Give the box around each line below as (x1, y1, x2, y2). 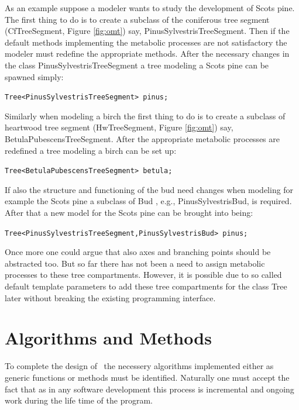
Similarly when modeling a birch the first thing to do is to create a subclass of (5, 109, 286, 122)
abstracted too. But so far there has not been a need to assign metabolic (5, 257, 265, 269)
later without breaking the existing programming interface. (5, 291, 216, 304)
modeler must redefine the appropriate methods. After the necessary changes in (5, 47, 290, 60)
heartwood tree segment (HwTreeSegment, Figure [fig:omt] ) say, (5, 121, 233, 133)
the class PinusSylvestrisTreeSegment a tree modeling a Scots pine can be (5, 58, 269, 71)
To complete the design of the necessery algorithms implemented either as (5, 360, 274, 372)
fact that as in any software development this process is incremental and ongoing (5, 383, 294, 395)
